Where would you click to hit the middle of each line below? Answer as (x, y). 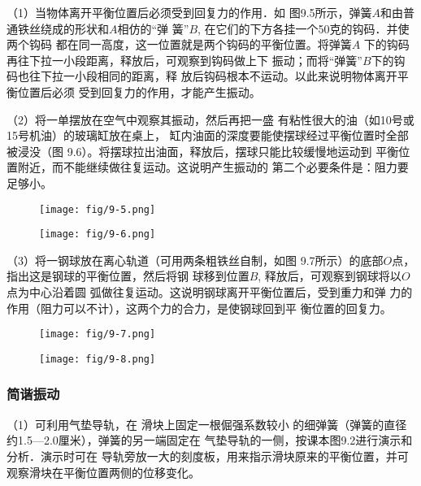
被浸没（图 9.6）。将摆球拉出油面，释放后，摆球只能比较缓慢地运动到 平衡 (203, 151)
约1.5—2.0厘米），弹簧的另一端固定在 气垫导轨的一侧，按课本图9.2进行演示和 (210, 440)
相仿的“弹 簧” (153, 28)
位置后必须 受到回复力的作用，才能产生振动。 (139, 91)
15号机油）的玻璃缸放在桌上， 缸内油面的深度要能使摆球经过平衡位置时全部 (208, 135)
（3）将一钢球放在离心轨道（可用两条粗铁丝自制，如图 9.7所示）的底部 (195, 260)
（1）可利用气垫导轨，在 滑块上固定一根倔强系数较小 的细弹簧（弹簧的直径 (207, 424)
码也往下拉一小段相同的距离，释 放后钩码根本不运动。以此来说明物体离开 (202, 76)
